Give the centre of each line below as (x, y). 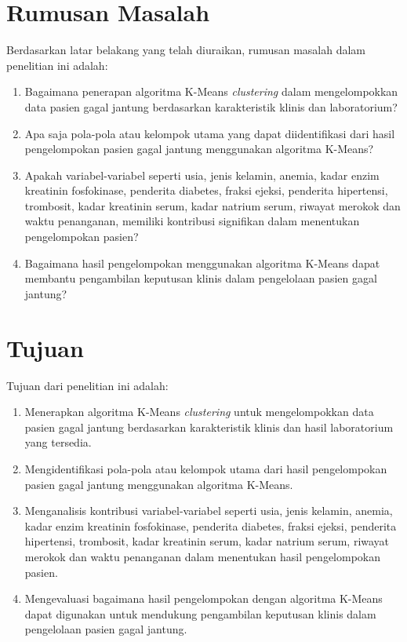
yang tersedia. (58, 442)
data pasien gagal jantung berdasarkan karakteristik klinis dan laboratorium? (211, 106)
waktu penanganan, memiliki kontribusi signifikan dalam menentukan (192, 221)
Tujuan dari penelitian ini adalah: (87, 385)
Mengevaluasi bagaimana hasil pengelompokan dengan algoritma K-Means (203, 598)
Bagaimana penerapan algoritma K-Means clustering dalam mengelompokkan (211, 91)
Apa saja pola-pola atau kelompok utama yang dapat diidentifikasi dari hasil (210, 133)
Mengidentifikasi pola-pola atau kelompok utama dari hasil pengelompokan (206, 468)
